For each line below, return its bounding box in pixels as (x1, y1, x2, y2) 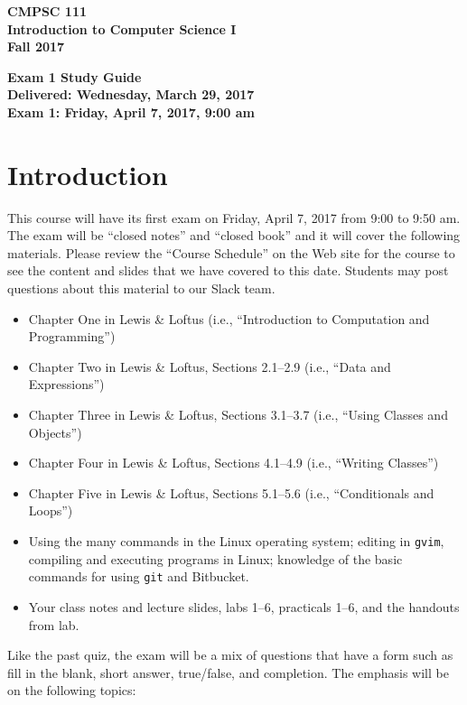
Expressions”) (28, 375, 105, 394)
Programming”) (28, 327, 116, 346)
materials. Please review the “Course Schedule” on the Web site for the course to (7, 243, 455, 262)
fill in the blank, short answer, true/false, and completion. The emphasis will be (7, 663, 449, 682)
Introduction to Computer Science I (7, 19, 237, 38)
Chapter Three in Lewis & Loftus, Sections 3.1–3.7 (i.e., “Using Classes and (28, 405, 448, 424)
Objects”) (28, 422, 82, 441)
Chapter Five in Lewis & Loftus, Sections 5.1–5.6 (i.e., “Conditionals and (28, 483, 434, 502)
